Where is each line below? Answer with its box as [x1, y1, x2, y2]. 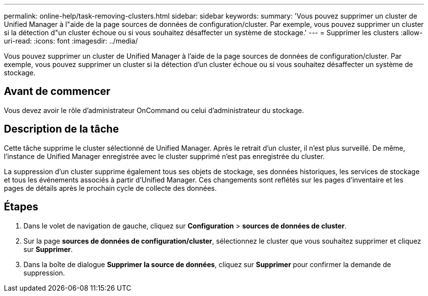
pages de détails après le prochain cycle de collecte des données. [4, 183, 217, 192]
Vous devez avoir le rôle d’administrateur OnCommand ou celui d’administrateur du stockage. [4, 106, 304, 114]
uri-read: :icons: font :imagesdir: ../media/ [4, 37, 138, 45]
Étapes [4, 201, 39, 213]
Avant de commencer [4, 85, 110, 98]
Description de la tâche [4, 123, 119, 136]
